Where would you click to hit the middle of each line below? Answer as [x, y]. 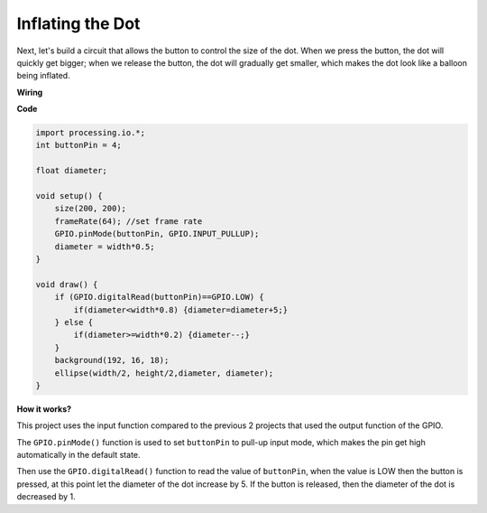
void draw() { [67, 284]
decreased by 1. [46, 497]
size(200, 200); [90, 209]
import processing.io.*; [91, 133]
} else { [74, 322]
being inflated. [44, 76]
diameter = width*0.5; [105, 247]
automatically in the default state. [78, 455]
